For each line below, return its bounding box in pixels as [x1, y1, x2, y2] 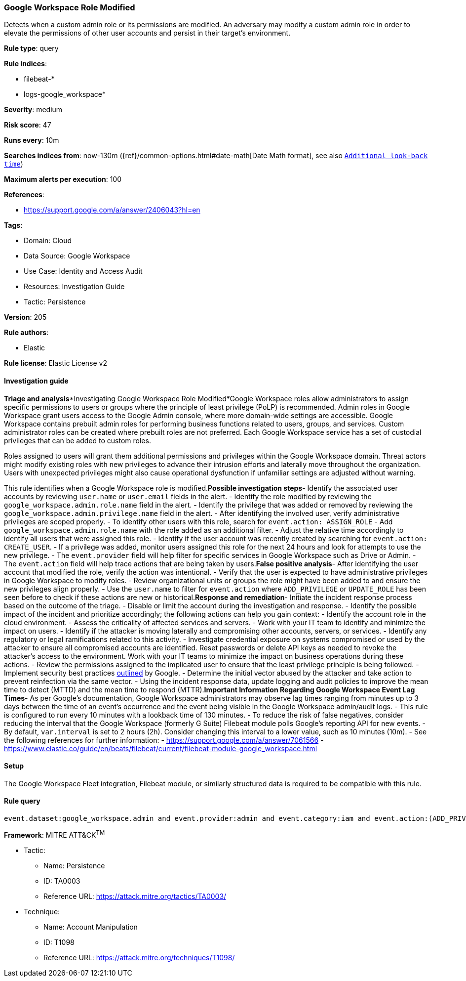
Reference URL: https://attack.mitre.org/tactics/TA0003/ [43, 892, 227, 900]
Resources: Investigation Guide [24, 282, 125, 291]
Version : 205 [4, 313, 47, 322]
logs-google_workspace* [24, 90, 106, 99]
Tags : [4, 221, 23, 230]
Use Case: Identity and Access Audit [24, 267, 143, 276]
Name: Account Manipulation [43, 922, 138, 931]
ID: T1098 [43, 938, 75, 946]
